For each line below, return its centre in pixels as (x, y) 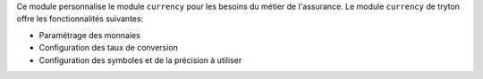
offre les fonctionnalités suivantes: (80, 19)
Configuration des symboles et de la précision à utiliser (140, 60)
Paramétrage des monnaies (89, 35)
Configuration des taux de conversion (109, 48)
